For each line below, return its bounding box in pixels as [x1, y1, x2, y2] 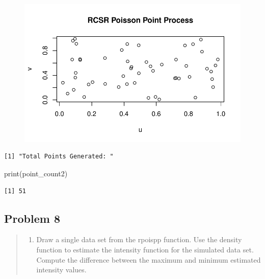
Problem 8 [4, 210, 60, 226]
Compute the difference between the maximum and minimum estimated [36, 254, 261, 265]
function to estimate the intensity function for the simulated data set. [36, 244, 254, 254]
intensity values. [36, 264, 87, 275]
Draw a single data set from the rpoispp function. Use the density [36, 234, 242, 245]
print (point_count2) [4, 168, 68, 178]
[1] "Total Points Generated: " [4, 153, 114, 160]
